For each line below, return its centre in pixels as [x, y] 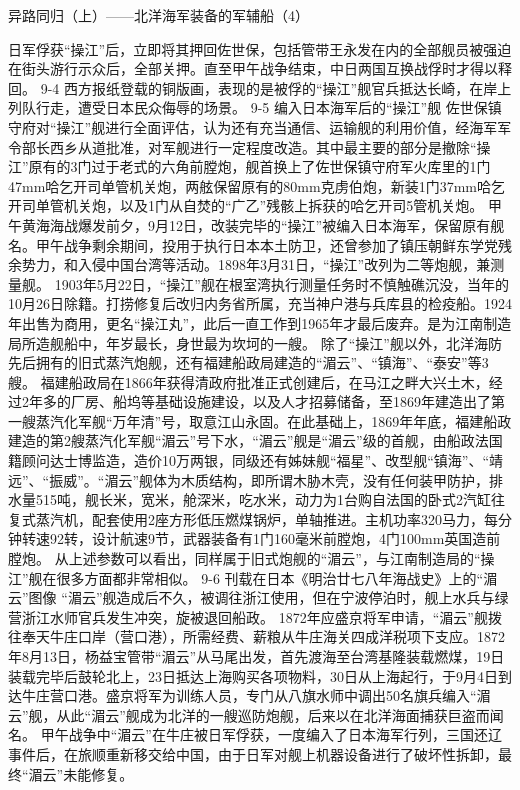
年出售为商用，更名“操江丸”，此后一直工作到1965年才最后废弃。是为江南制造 [260, 322]
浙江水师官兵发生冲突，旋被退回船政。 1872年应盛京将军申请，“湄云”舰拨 [261, 616]
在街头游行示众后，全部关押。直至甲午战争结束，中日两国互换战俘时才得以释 [260, 68]
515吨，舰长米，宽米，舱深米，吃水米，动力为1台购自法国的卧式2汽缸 [263, 499]
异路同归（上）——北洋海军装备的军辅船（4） [158, 15]
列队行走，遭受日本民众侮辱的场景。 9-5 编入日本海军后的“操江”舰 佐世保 [248, 107]
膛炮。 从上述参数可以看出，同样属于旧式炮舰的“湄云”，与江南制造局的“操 [251, 558]
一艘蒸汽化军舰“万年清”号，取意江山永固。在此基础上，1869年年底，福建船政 [260, 420]
